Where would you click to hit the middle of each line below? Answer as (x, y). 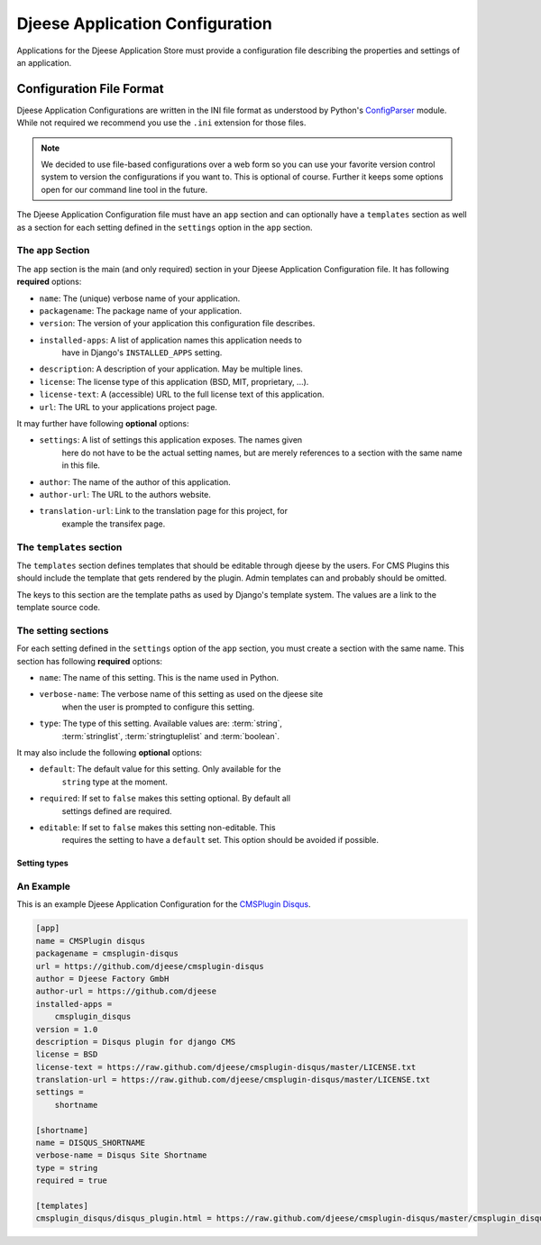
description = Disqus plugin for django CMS (136, 1042)
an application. (44, 62)
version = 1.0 (67, 1029)
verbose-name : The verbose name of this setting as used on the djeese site (181, 694)
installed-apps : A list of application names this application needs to (170, 340)
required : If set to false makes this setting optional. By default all (165, 799)
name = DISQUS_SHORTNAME (91, 1143)
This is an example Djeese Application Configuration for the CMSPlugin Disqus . (164, 904)
